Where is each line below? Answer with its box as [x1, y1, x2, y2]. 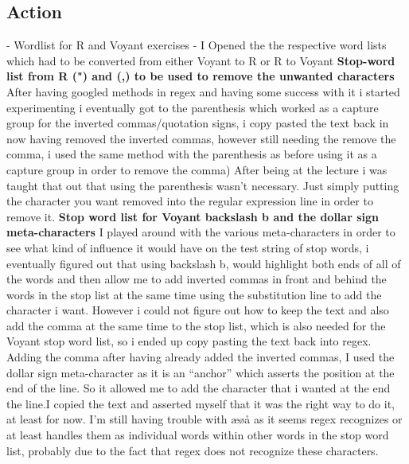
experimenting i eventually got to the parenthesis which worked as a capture [6, 99, 379, 115]
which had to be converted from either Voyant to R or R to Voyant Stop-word [6, 52, 395, 68]
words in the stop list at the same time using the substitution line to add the [6, 286, 382, 302]
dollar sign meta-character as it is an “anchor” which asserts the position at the [6, 364, 395, 380]
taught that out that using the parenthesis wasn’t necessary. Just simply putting [6, 177, 399, 193]
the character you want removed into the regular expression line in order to [6, 193, 373, 209]
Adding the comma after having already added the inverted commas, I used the [6, 349, 395, 365]
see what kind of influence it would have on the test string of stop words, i [6, 239, 369, 255]
